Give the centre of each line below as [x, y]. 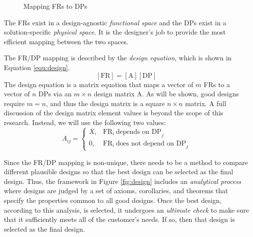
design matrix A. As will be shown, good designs [166, 94]
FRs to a [217, 84]
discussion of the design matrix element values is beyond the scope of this [114, 113]
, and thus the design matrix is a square [105, 103]
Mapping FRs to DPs [55, 6]
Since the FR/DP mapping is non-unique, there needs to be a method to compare [126, 162]
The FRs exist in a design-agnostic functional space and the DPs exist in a [115, 22]
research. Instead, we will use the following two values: [85, 122]
